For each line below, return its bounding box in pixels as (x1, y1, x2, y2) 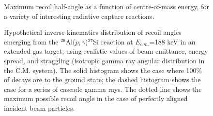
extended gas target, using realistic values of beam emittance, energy (4, 46, 208, 56)
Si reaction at (93, 36, 133, 46)
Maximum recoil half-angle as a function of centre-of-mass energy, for (4, 1, 209, 11)
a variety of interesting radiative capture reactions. (4, 11, 154, 21)
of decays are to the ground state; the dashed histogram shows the (4, 74, 201, 85)
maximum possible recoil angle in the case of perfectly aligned (4, 93, 188, 103)
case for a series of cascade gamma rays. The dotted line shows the (4, 84, 202, 94)
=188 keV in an (149, 36, 196, 46)
